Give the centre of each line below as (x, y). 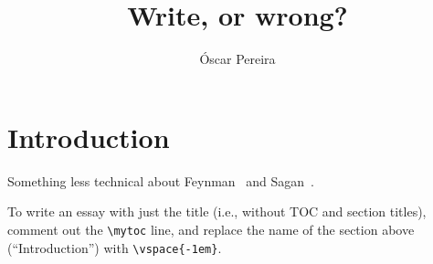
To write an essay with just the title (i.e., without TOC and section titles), (217, 211)
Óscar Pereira (238, 59)
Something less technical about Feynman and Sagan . (161, 180)
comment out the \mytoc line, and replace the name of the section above (211, 229)
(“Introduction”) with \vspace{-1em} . (115, 247)
